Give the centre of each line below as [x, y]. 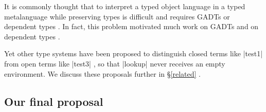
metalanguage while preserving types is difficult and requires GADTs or [117, 16]
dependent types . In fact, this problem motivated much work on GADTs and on [131, 26]
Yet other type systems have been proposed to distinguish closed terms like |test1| [134, 53]
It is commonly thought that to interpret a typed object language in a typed [125, 6]
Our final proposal [54, 101]
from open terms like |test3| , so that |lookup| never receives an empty [115, 63]
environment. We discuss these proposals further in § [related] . [102, 73]
